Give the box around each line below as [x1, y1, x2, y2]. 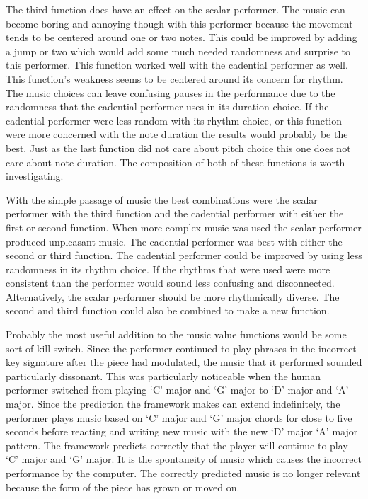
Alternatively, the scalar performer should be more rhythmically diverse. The [6, 289, 340, 304]
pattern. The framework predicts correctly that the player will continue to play [6, 437, 348, 452]
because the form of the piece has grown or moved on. [6, 479, 240, 494]
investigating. [6, 168, 64, 183]
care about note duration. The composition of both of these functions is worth [6, 154, 345, 169]
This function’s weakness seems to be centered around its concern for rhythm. [6, 71, 343, 86]
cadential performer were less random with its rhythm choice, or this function [6, 113, 343, 127]
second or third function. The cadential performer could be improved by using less [6, 248, 362, 263]
